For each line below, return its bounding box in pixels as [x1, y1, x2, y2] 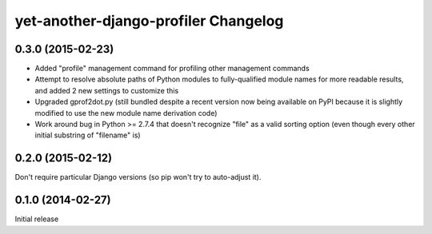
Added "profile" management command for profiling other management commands [34, 64, 310, 73]
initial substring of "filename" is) [34, 130, 141, 140]
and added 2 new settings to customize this [34, 85, 179, 95]
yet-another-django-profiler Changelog [14, 12, 284, 30]
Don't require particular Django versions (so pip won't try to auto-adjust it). [14, 173, 262, 182]
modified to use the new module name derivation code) [34, 108, 218, 117]
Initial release [14, 214, 59, 224]
